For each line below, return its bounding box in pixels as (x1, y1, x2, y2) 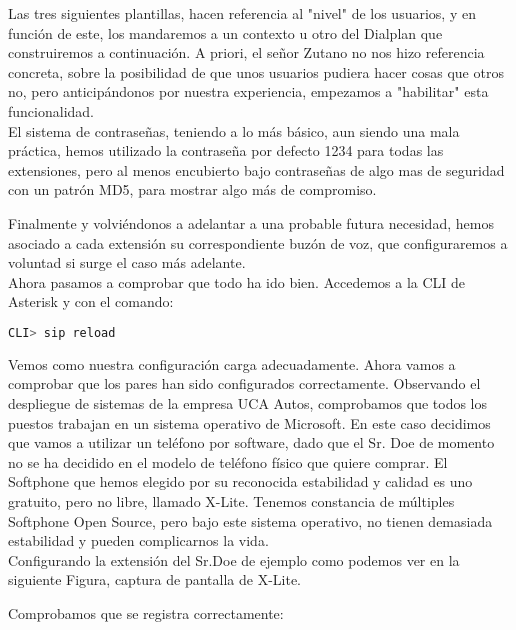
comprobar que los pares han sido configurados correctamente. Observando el (8, 373, 481, 394)
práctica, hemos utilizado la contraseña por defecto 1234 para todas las (8, 140, 444, 161)
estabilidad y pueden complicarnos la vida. (8, 530, 269, 551)
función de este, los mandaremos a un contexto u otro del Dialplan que (8, 22, 443, 43)
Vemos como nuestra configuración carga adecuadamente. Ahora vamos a (8, 353, 456, 374)
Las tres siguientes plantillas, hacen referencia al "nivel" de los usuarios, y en (8, 3, 476, 23)
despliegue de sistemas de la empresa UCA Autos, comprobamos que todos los (8, 392, 488, 413)
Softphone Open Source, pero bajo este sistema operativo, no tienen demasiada (8, 510, 493, 531)
